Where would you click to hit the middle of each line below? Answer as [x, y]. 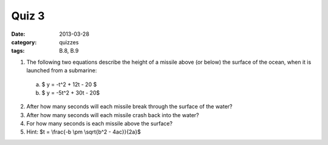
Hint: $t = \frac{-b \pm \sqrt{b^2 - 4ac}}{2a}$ [84, 132]
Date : [18, 34]
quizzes [69, 42]
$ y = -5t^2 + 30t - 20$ [71, 93]
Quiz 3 [28, 16]
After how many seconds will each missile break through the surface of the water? [129, 107]
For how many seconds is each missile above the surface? [100, 124]
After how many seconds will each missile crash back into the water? [113, 115]
